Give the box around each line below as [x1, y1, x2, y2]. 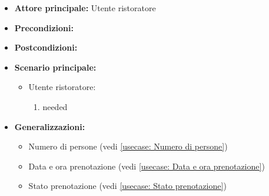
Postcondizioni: [14, 41, 78, 54]
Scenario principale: [14, 61, 97, 73]
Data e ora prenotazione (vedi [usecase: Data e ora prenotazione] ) [28, 160, 265, 172]
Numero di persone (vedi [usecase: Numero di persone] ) [28, 140, 228, 152]
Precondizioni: [14, 21, 74, 34]
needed [42, 100, 68, 112]
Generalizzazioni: [14, 120, 85, 132]
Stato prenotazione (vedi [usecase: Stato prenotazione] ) [28, 180, 227, 192]
